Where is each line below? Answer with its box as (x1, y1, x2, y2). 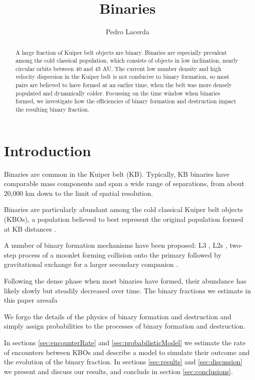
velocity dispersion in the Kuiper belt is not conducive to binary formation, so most (15, 72, 229, 81)
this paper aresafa (4, 295, 58, 305)
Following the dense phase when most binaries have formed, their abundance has (4, 276, 247, 286)
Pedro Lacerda (105, 26, 150, 37)
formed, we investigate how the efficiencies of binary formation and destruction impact (15, 97, 236, 105)
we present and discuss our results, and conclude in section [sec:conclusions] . (4, 366, 233, 376)
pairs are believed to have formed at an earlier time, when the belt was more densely (15, 81, 232, 89)
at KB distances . (4, 223, 56, 234)
